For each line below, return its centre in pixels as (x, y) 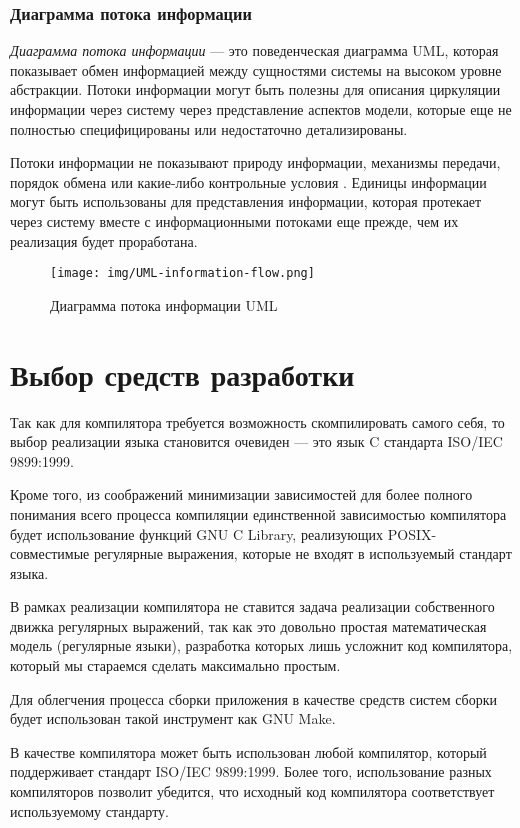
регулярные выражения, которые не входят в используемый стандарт (302, 553)
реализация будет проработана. (104, 240)
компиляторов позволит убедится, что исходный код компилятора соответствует (252, 791)
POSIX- (412, 533)
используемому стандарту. (89, 810)
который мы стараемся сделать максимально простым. (175, 665)
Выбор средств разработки (182, 373)
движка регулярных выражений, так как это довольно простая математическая (248, 625)
